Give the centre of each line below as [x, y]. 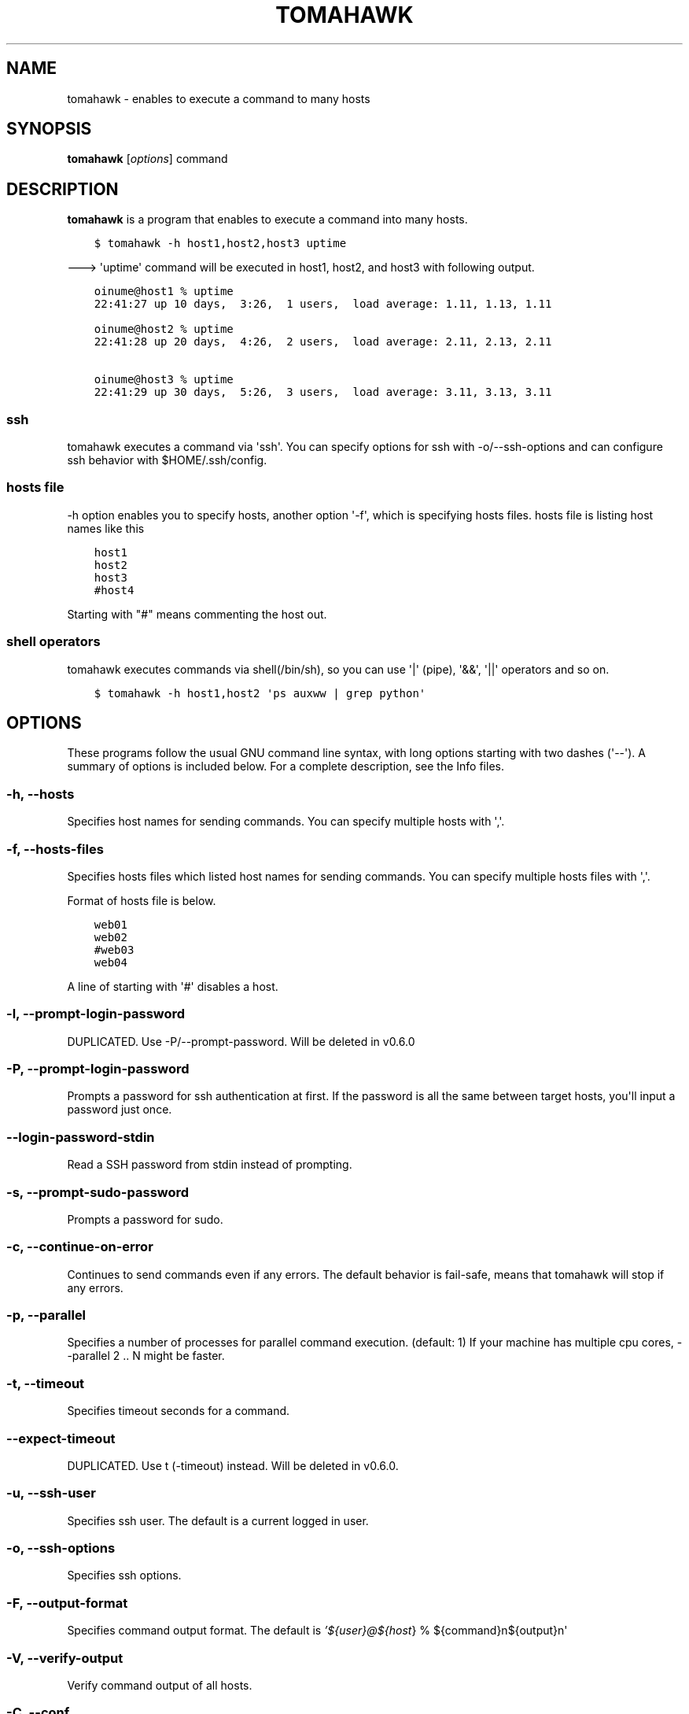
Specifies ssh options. [124, 1575]
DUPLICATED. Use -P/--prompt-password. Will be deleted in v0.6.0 [241, 1041]
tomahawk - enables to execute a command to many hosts [219, 98]
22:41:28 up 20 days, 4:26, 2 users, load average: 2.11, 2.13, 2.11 [323, 342]
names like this [106, 528]
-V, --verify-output [65, 1658]
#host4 [114, 590]
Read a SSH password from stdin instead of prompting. [210, 1165]
